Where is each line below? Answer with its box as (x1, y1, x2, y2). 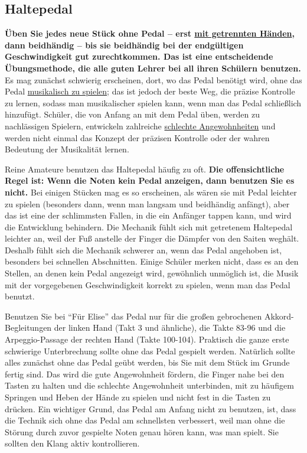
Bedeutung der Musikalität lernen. (5, 143, 129, 155)
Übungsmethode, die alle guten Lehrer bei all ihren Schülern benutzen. (5, 61, 301, 74)
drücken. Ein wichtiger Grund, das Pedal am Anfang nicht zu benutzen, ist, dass (5, 402, 296, 415)
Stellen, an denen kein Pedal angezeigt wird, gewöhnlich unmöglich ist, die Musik (5, 267, 299, 279)
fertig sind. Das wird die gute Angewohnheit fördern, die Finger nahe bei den (5, 367, 285, 380)
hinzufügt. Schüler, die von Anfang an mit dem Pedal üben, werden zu (5, 108, 260, 120)
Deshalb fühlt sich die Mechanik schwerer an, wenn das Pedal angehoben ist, (5, 243, 282, 256)
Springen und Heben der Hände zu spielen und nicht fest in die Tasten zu (5, 391, 271, 403)
